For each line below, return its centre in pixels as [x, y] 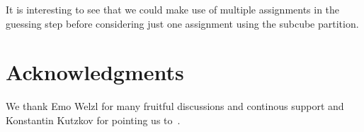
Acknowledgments [95, 72]
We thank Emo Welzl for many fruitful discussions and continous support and [175, 106]
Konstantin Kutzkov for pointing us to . [93, 120]
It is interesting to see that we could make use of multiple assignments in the [173, 9]
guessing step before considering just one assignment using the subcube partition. [182, 23]
